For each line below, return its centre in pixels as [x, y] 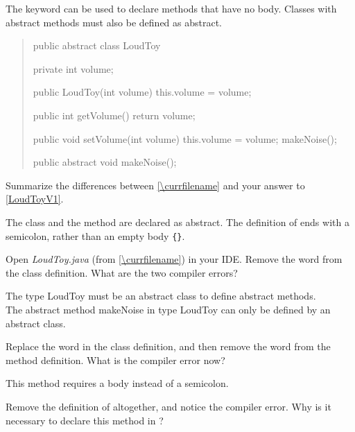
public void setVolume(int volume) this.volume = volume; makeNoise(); [185, 138]
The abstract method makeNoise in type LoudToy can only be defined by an [168, 309]
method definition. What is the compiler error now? [115, 360]
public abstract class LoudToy [97, 45]
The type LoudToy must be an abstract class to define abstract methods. [161, 296]
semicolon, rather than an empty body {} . [95, 235]
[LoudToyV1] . [35, 199]
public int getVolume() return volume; [114, 115]
